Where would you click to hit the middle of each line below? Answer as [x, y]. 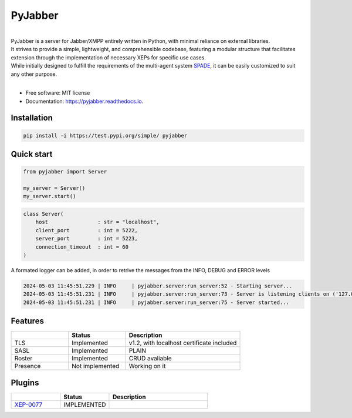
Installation [32, 118]
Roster [23, 359]
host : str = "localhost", [97, 222]
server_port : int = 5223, [87, 239]
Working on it [147, 366]
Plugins [25, 382]
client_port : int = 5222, [87, 230]
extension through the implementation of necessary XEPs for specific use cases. [109, 57]
